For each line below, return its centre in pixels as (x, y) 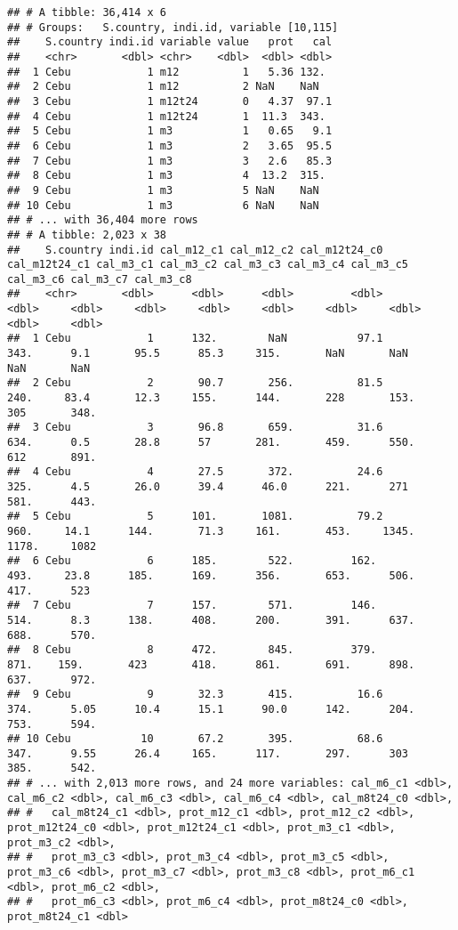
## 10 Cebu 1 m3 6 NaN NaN (163, 205)
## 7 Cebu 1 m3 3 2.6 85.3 (170, 161)
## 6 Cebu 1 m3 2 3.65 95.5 (170, 146)
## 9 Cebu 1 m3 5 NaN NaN (163, 190)
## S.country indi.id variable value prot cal (170, 42)
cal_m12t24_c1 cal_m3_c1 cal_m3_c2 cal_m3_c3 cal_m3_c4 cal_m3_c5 (208, 265)
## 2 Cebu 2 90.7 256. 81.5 (195, 383)
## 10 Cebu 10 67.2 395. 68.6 (195, 739)
